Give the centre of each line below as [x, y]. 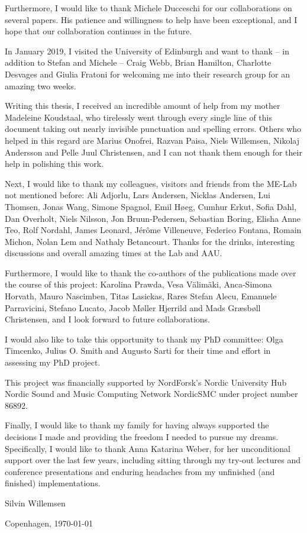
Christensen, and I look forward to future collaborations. [107, 319]
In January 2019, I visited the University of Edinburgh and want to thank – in [147, 51]
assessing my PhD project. [53, 362]
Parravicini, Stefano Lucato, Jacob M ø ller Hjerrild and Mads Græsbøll [133, 307]
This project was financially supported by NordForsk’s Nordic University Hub [146, 382]
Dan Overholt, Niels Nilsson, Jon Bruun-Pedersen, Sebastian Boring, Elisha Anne [153, 218]
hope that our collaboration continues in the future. [98, 31]
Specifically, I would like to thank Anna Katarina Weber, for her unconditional [148, 448]
